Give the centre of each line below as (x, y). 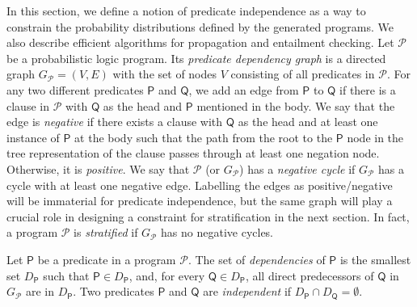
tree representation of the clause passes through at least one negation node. (193, 153)
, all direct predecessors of (310, 275)
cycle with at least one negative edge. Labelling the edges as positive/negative (200, 185)
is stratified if (106, 232)
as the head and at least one (308, 122)
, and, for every (167, 275)
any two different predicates (75, 89)
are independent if (247, 291)
